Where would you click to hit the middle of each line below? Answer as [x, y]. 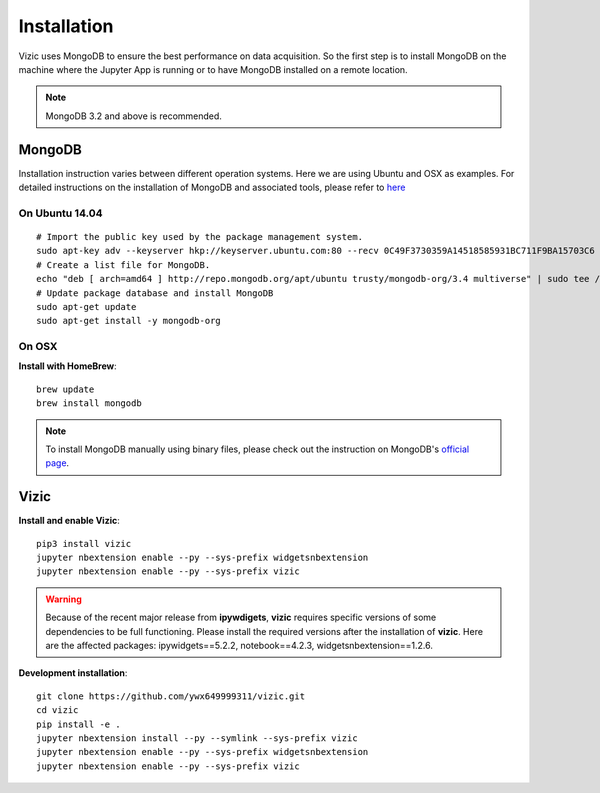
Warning [63, 599]
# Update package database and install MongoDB [155, 293]
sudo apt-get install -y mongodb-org [129, 321]
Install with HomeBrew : [67, 366]
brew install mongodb [89, 403]
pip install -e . [78, 724]
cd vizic [57, 710]
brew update [65, 389]
